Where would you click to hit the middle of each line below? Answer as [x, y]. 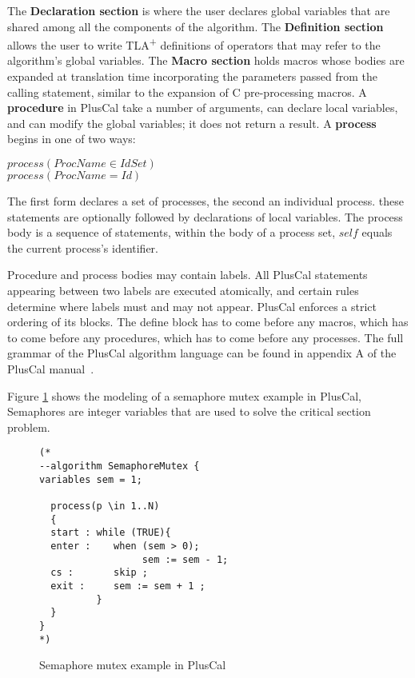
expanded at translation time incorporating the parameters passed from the [192, 76]
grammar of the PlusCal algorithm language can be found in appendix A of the [202, 353]
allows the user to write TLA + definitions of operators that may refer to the [194, 44]
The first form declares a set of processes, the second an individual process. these [206, 201]
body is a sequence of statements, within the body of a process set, [172, 232]
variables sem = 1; [91, 479]
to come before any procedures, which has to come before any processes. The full [206, 337]
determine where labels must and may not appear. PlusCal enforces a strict [192, 306]
